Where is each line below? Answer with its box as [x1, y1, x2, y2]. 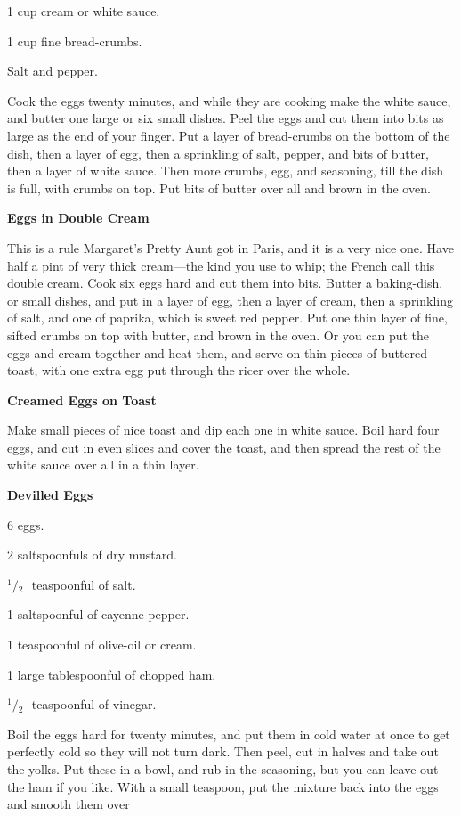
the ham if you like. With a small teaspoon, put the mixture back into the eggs [7, 777, 439, 796]
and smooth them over [7, 795, 130, 813]
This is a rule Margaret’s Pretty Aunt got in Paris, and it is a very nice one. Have [7, 238, 454, 257]
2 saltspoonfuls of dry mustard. [7, 545, 177, 564]
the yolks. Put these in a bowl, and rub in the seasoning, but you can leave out [7, 760, 439, 778]
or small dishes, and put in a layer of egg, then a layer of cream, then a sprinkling [7, 290, 454, 309]
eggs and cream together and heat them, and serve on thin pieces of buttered [7, 343, 428, 362]
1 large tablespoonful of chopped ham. [7, 665, 216, 683]
